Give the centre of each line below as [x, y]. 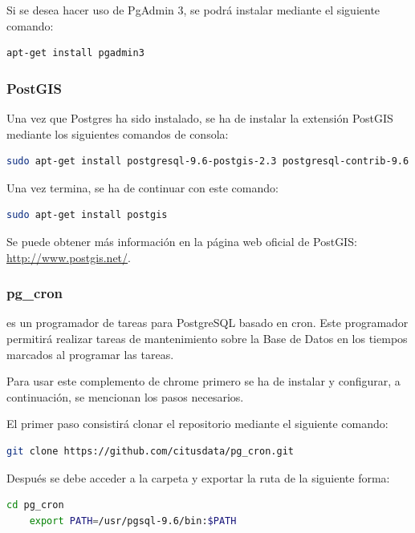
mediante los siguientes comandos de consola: [118, 133]
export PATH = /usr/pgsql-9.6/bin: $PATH [133, 521]
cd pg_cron [35, 505]
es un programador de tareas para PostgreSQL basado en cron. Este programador [207, 323]
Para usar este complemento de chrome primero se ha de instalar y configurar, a [203, 381]
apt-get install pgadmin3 [75, 53]
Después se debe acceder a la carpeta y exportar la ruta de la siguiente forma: [198, 477]
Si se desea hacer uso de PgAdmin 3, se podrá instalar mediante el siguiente [193, 10]
